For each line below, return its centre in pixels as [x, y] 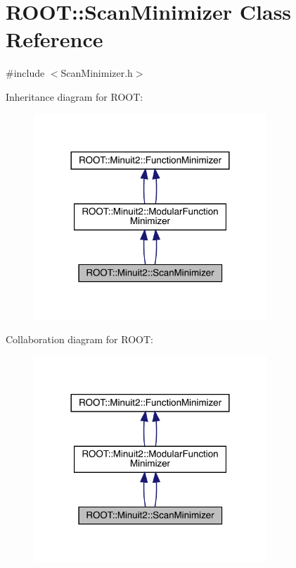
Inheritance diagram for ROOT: [75, 96]
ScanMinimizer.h [97, 73]
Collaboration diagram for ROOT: [79, 339]
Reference [54, 39]
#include [25, 73]
